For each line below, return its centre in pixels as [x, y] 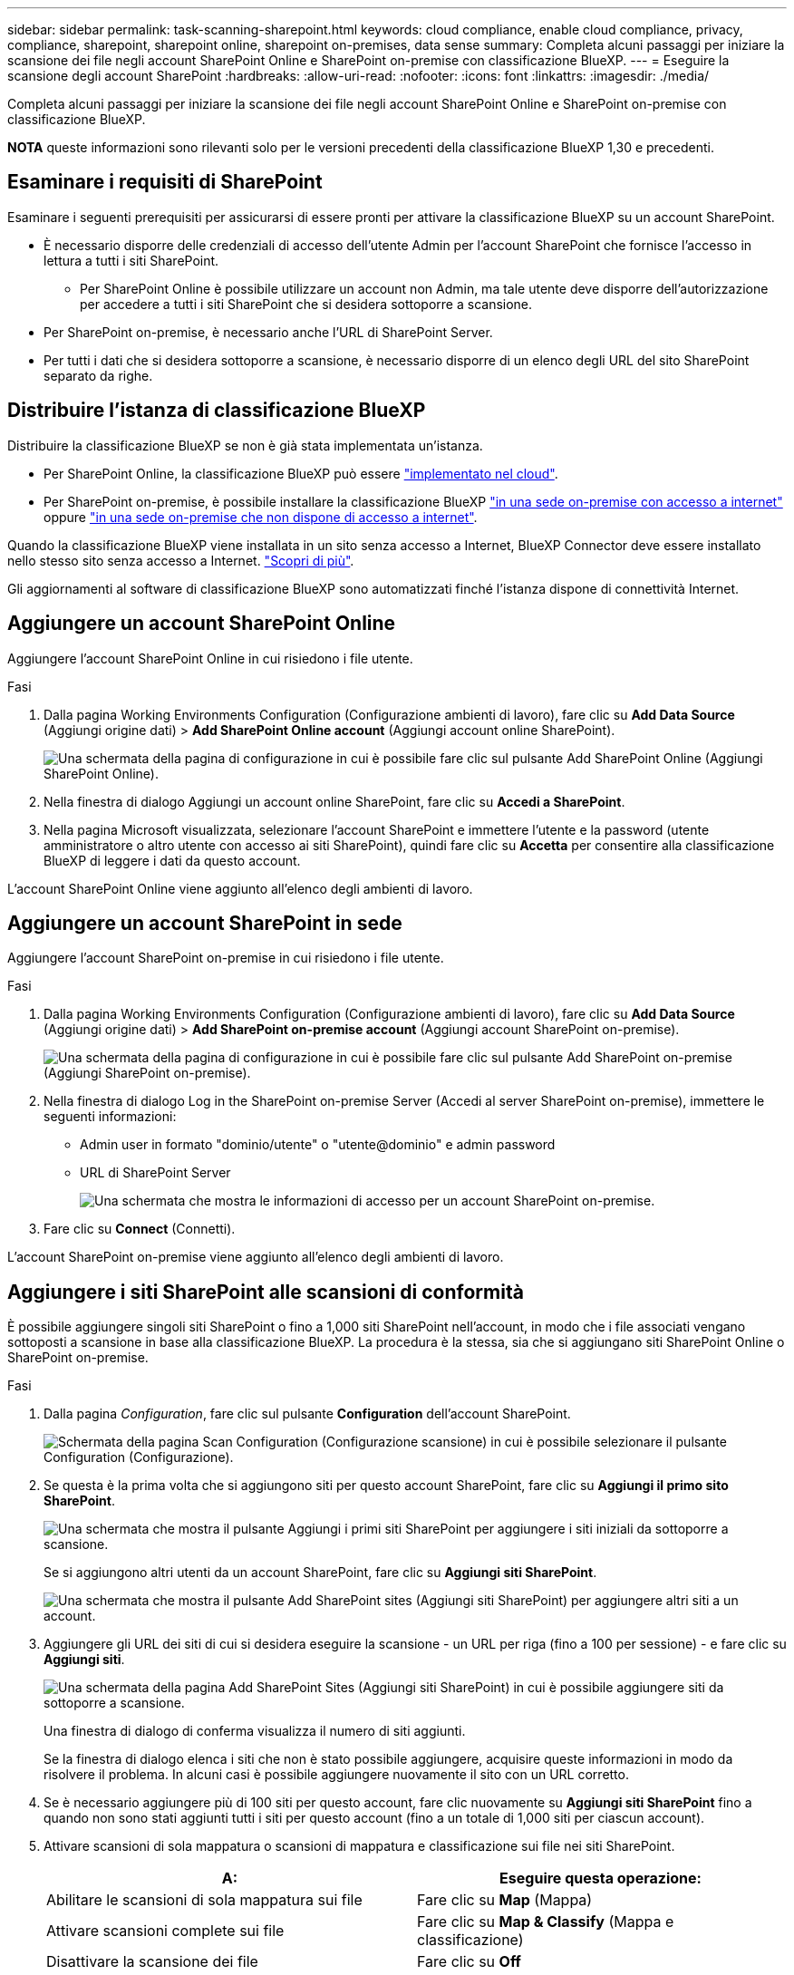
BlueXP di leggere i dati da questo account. [172, 860]
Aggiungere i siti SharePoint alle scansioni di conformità [266, 1292]
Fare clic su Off [469, 1962]
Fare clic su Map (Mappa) [505, 1900]
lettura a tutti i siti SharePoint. [131, 260]
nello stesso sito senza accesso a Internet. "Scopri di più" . [181, 560]
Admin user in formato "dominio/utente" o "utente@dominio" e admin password [318, 1145]
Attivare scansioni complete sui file [165, 1931]
